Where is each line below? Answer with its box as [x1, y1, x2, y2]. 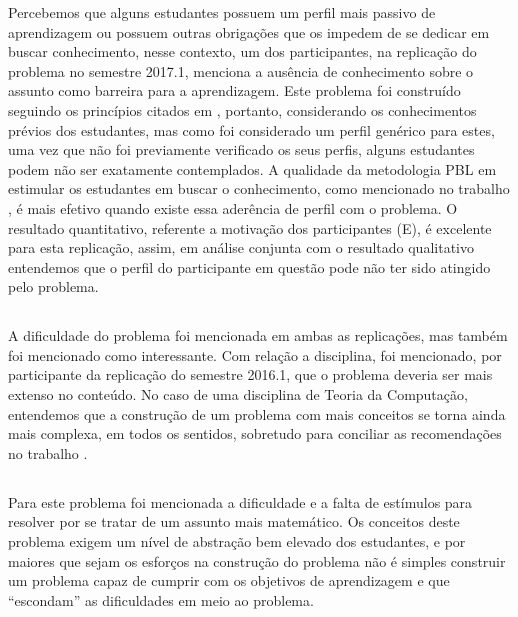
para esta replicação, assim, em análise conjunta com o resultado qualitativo [8, 237, 474, 258]
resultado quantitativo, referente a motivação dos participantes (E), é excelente [8, 217, 492, 238]
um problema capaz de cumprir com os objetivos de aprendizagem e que [8, 570, 450, 591]
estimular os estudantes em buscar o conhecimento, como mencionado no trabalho [8, 178, 510, 199]
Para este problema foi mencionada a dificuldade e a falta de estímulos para [8, 491, 473, 512]
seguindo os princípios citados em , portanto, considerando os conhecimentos [8, 99, 477, 120]
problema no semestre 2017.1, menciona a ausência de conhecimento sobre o [8, 60, 474, 81]
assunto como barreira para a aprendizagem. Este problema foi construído [8, 80, 461, 101]
